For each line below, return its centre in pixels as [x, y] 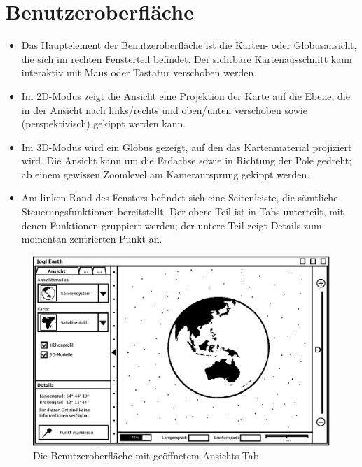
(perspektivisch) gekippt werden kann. [104, 123]
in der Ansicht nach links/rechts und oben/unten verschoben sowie [164, 109]
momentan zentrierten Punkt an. [92, 239]
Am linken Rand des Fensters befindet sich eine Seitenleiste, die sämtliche [180, 197]
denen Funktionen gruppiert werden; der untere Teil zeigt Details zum [172, 225]
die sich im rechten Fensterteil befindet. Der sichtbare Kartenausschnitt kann [187, 58]
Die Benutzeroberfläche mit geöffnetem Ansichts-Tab [146, 455]
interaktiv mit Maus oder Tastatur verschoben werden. [139, 72]
